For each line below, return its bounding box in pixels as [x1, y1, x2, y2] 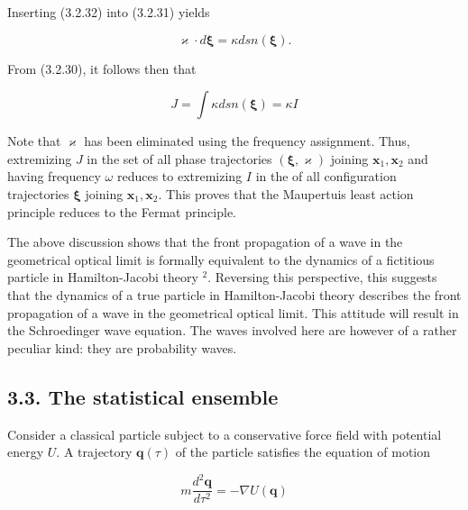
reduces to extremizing [116, 167, 243, 186]
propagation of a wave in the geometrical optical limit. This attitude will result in [7, 303, 459, 322]
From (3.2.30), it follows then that [7, 59, 197, 77]
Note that [7, 132, 61, 150]
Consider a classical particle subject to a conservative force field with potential [7, 424, 442, 443]
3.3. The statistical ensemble [7, 382, 279, 410]
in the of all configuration [255, 167, 397, 186]
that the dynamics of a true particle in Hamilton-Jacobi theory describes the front [7, 285, 462, 304]
